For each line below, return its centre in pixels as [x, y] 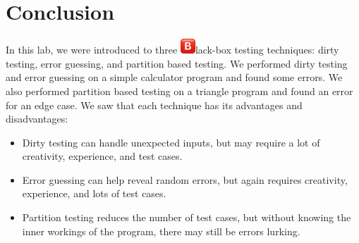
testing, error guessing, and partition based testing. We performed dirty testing [177, 63]
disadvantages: [37, 119]
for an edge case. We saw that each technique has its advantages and [154, 105]
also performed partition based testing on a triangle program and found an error [179, 91]
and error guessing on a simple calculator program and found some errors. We [174, 77]
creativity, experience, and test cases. [102, 156]
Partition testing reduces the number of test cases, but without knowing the [187, 217]
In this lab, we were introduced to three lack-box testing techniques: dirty [172, 50]
